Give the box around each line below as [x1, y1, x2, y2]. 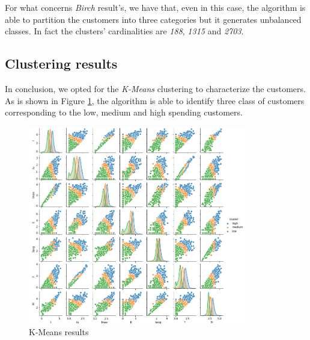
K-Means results [29, 326, 89, 338]
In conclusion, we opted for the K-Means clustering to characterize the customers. [5, 82, 306, 94]
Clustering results [5, 54, 118, 73]
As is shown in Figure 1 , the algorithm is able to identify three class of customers [5, 94, 305, 107]
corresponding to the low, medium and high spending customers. [5, 106, 243, 119]
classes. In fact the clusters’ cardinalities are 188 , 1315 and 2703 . [5, 25, 244, 37]
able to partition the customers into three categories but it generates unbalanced [5, 13, 302, 25]
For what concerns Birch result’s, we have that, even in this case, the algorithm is [5, 1, 306, 13]
